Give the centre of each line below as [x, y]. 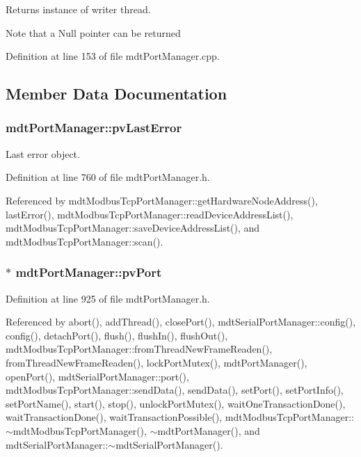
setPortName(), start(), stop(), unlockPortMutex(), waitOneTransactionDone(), [176, 403]
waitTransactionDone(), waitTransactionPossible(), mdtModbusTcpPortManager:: [180, 417]
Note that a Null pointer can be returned [93, 32]
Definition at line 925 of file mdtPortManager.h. [108, 298]
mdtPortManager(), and [209, 430]
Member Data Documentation [117, 94]
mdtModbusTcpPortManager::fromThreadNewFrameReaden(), [139, 349]
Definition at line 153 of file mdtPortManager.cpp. [113, 56]
